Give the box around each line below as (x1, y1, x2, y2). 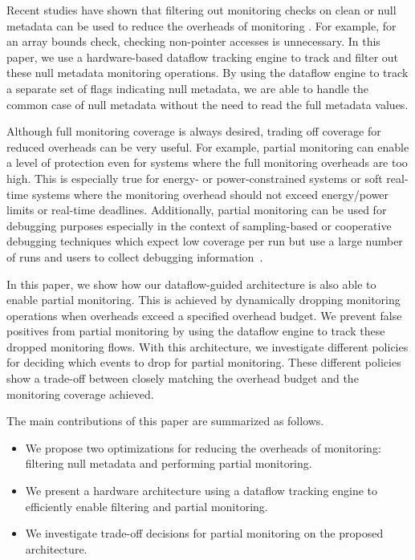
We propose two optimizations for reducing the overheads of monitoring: (25, 439, 381, 456)
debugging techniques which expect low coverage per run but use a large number (6, 233, 403, 250)
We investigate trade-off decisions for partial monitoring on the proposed (25, 525, 384, 542)
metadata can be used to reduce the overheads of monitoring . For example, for (6, 17, 397, 34)
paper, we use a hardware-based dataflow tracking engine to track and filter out (6, 48, 399, 65)
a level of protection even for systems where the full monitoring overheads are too (6, 154, 408, 171)
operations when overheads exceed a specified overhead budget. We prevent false (6, 306, 402, 323)
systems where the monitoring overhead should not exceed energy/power (31, 185, 389, 202)
